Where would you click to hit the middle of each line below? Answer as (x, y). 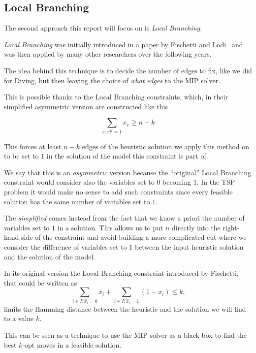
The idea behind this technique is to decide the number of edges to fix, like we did (128, 70)
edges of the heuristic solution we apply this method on (166, 146)
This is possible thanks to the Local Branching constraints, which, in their (116, 97)
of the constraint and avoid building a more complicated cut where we (141, 237)
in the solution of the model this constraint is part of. (127, 156)
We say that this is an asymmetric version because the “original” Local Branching (128, 172)
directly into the (196, 227)
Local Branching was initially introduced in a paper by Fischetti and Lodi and (124, 44)
